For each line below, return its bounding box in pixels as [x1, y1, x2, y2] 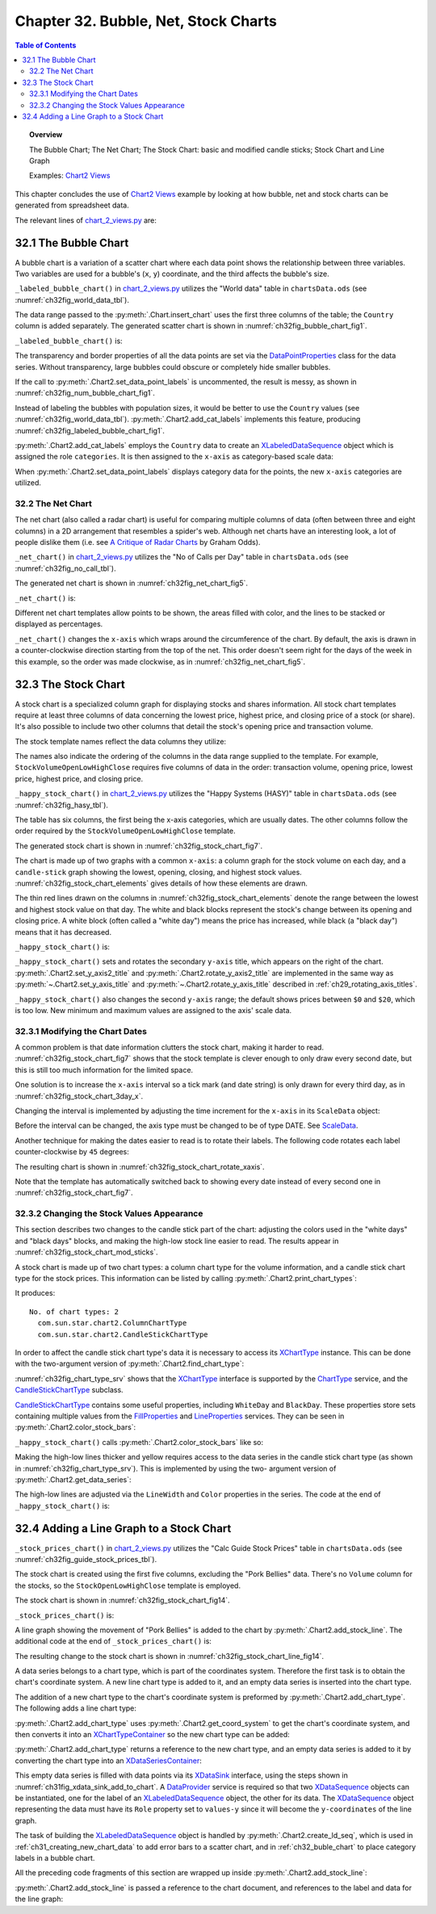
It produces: [15, 1288, 56, 1298]
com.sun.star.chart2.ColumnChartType [37, 1318, 187, 1328]
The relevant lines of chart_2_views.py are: [15, 215, 157, 225]
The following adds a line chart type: [15, 1703, 137, 1713]
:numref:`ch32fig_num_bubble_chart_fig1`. [15, 388, 155, 398]
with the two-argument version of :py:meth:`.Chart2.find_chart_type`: [15, 1359, 245, 1368]
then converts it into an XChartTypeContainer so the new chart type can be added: [15, 1730, 290, 1740]
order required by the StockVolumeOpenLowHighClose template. [15, 826, 236, 836]
